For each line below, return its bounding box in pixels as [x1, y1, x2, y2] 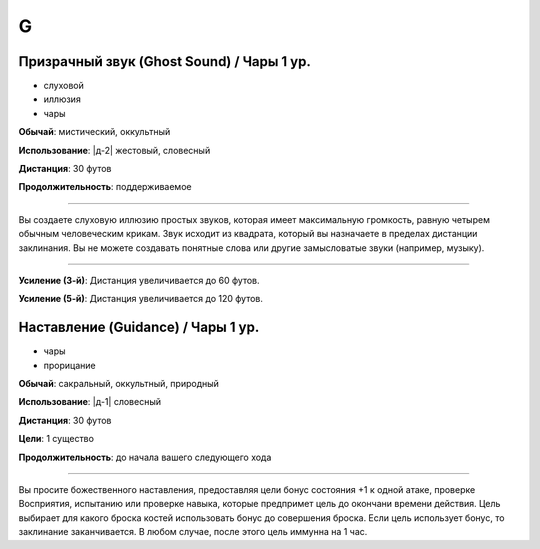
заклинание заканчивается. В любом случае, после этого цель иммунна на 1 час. [18, 526, 368, 538]
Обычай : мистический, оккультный [18, 126, 171, 138]
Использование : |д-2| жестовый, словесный [18, 144, 211, 156]
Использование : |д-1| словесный [18, 396, 162, 408]
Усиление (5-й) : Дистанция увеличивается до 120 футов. [18, 293, 264, 305]
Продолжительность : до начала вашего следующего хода [18, 451, 272, 463]
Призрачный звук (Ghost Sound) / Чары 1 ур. [18, 53, 312, 70]
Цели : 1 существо [18, 433, 95, 445]
